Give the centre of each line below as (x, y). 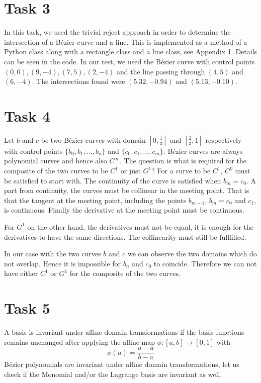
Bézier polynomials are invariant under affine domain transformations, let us (122, 364)
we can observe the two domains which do (192, 254)
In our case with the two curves (53, 254)
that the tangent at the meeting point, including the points (95, 200)
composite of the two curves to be (56, 170)
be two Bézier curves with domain (93, 139)
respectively (224, 139)
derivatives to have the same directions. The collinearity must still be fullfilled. (125, 236)
